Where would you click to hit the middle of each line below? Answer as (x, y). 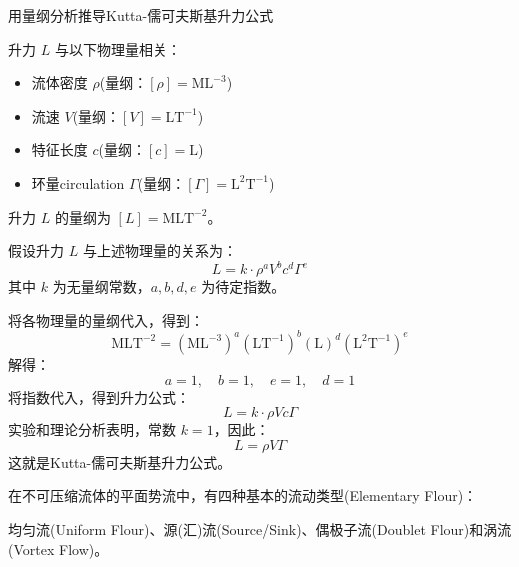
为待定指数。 (243, 286)
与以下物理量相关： (117, 48)
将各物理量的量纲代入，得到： (106, 319)
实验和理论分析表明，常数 (92, 429)
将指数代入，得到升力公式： (99, 396)
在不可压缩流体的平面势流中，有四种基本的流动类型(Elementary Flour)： (243, 495)
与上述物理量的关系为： (159, 250)
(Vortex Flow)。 (58, 548)
